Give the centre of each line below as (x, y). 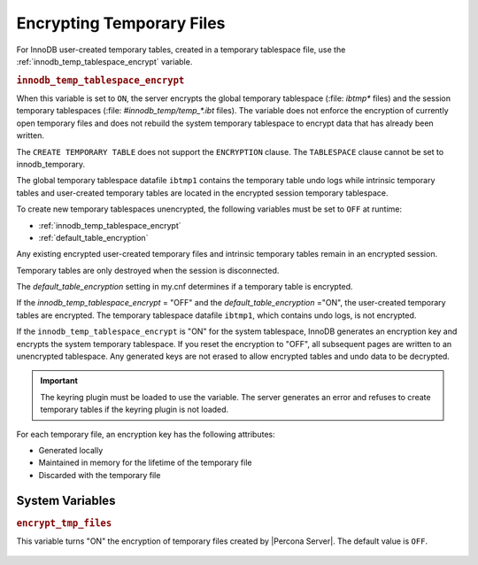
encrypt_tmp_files (64, 522)
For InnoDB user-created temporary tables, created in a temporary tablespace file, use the (181, 50)
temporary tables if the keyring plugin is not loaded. (135, 410)
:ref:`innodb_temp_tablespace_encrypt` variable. (104, 61)
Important (59, 381)
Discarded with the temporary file (100, 475)
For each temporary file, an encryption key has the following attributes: (146, 434)
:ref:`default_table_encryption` (93, 237)
